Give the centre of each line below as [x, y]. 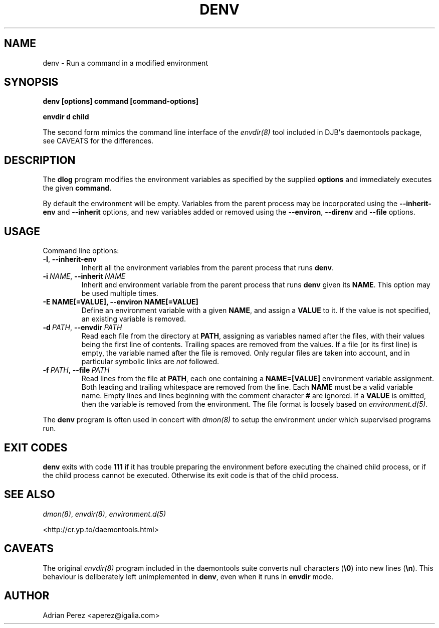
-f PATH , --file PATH [76, 370]
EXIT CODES [36, 447]
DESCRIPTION [40, 160]
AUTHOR [27, 596]
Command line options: [81, 251]
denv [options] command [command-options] [121, 101]
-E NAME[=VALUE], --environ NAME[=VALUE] [121, 302]
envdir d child [66, 117]
